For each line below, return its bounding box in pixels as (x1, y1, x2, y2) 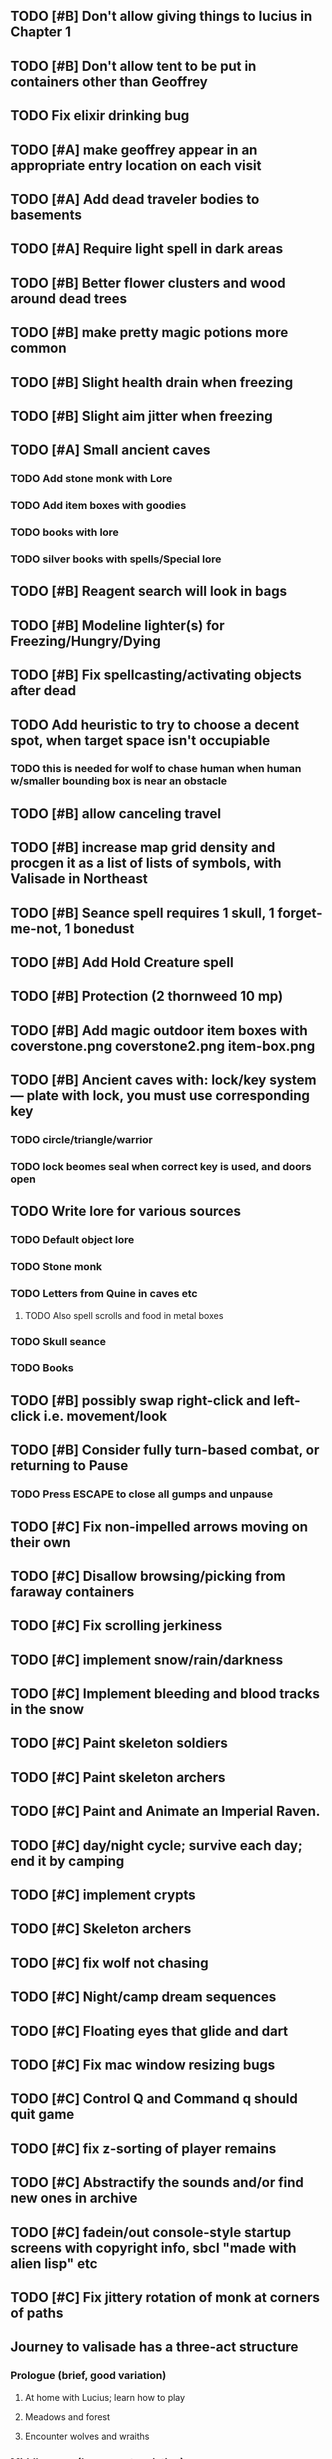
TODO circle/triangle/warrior (10, 1133, 153, 1147)
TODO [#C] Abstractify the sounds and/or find (10, 2174, 305, 2191)
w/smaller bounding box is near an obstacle (10, 774, 228, 788)
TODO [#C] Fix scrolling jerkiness (10, 1617, 223, 1634)
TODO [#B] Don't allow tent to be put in (10, 57, 257, 74)
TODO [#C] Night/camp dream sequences (10, 1989, 277, 2006)
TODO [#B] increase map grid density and (10, 839, 276, 856)
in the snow (10, 1701, 85, 1718)
